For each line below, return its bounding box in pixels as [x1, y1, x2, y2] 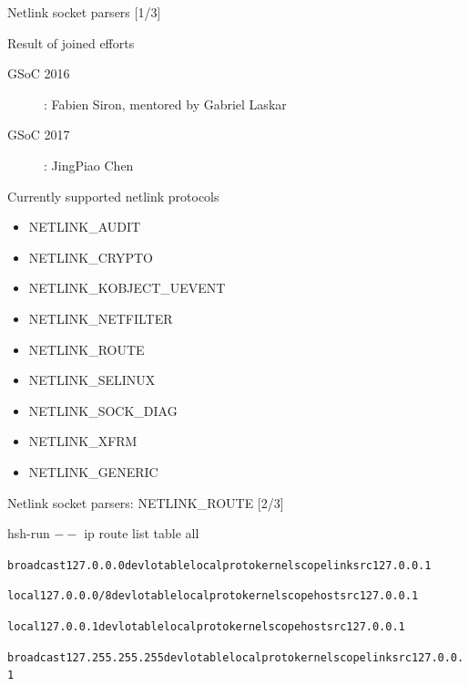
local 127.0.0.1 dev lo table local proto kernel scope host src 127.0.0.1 [7, 620, 405, 633]
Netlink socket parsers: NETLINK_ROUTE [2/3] [7, 493, 284, 512]
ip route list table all [84, 524, 199, 543]
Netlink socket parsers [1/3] [7, 3, 161, 21]
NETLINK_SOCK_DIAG [28, 400, 178, 420]
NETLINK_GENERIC [28, 462, 158, 481]
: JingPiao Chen [44, 155, 134, 174]
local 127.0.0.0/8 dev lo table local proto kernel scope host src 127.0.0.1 [7, 589, 419, 603]
